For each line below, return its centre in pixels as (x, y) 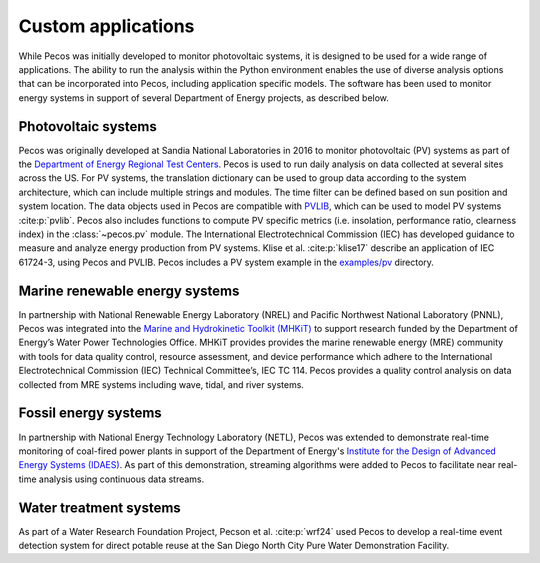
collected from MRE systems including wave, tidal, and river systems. (161, 384)
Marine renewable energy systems (129, 290)
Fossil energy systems (90, 413)
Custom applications (106, 26)
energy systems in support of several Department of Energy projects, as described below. (204, 97)
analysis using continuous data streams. (121, 479)
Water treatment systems (100, 507)
